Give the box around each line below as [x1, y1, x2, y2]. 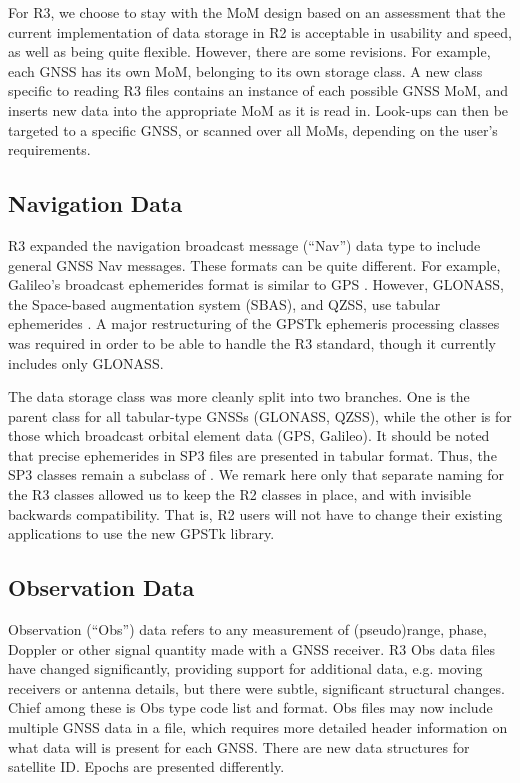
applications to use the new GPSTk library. [8, 523, 275, 544]
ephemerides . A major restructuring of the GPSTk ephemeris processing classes [8, 313, 500, 334]
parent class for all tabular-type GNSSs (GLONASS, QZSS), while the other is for [8, 405, 512, 426]
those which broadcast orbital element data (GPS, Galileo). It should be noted [8, 425, 490, 446]
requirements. [8, 139, 91, 160]
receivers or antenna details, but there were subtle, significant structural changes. [8, 677, 505, 698]
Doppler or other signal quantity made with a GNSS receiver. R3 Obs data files [8, 638, 496, 659]
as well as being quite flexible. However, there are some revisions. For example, [8, 41, 491, 62]
